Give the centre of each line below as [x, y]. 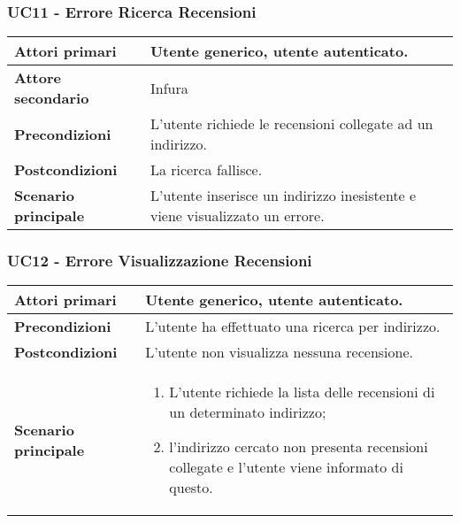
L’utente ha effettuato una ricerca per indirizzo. [293, 327]
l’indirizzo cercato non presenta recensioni [299, 447]
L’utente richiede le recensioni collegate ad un [291, 124]
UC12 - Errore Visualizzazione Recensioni [160, 261]
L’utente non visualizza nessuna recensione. [279, 352]
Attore [38, 78]
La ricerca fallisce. [206, 170]
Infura [169, 88]
